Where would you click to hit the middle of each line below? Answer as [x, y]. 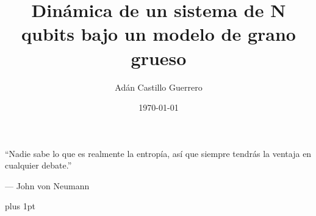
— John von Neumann [47, 185]
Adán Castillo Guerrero [159, 87]
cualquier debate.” [38, 165]
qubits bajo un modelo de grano [159, 34]
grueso [159, 57]
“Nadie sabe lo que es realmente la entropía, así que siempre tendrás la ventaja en [158, 153]
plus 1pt [20, 206]
